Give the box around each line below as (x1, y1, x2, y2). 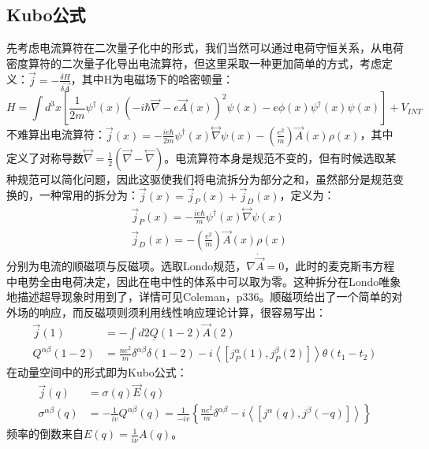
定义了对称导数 (6, 149, 84, 165)
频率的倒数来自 (6, 425, 84, 442)
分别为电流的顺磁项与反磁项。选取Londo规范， (6, 258, 247, 274)
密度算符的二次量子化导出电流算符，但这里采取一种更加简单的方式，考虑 (6, 54, 382, 71)
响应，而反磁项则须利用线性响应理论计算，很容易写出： (39, 303, 326, 320)
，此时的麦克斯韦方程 (284, 258, 395, 274)
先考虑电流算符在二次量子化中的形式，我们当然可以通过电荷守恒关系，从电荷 (6, 39, 404, 56)
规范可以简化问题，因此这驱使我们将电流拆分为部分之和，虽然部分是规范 (17, 170, 393, 187)
